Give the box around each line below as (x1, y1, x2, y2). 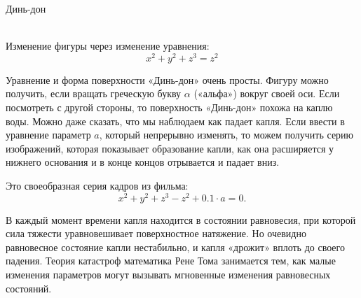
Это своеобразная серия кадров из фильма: (6, 178, 189, 193)
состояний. (6, 281, 52, 295)
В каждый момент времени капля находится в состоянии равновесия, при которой (6, 212, 356, 227)
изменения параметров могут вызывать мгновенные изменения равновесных (6, 267, 331, 282)
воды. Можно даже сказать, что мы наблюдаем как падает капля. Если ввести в (6, 113, 345, 128)
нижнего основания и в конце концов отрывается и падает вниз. (6, 155, 280, 169)
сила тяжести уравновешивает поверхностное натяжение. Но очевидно (6, 226, 306, 241)
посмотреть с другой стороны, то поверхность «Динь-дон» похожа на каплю (6, 100, 333, 115)
